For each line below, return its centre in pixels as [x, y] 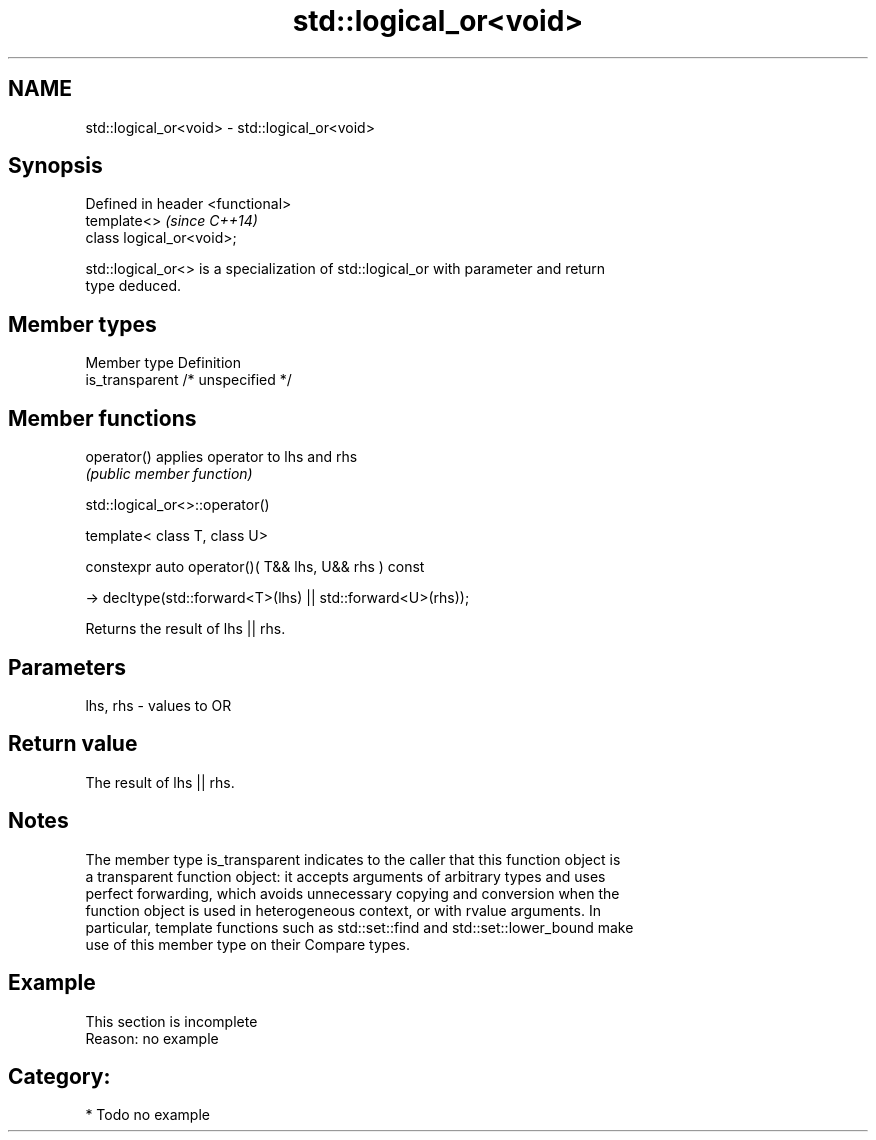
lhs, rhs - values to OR [158, 705]
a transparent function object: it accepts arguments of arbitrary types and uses [345, 876]
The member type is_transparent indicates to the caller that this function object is [353, 859]
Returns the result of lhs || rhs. [185, 629]
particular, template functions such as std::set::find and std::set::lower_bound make [359, 927]
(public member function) [169, 474]
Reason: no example [152, 1038]
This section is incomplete [171, 1021]
